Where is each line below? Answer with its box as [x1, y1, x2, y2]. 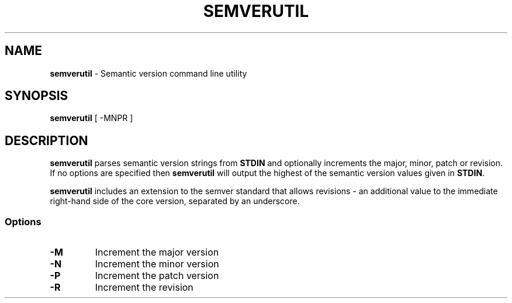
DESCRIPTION [5, 133, 88, 148]
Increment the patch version [95, 270, 219, 282]
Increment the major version [95, 246, 219, 259]
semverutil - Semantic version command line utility [50, 68, 247, 78]
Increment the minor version [95, 258, 219, 270]
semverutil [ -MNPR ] [50, 113, 133, 123]
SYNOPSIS [5, 88, 68, 104]
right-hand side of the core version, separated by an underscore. [50, 196, 300, 206]
